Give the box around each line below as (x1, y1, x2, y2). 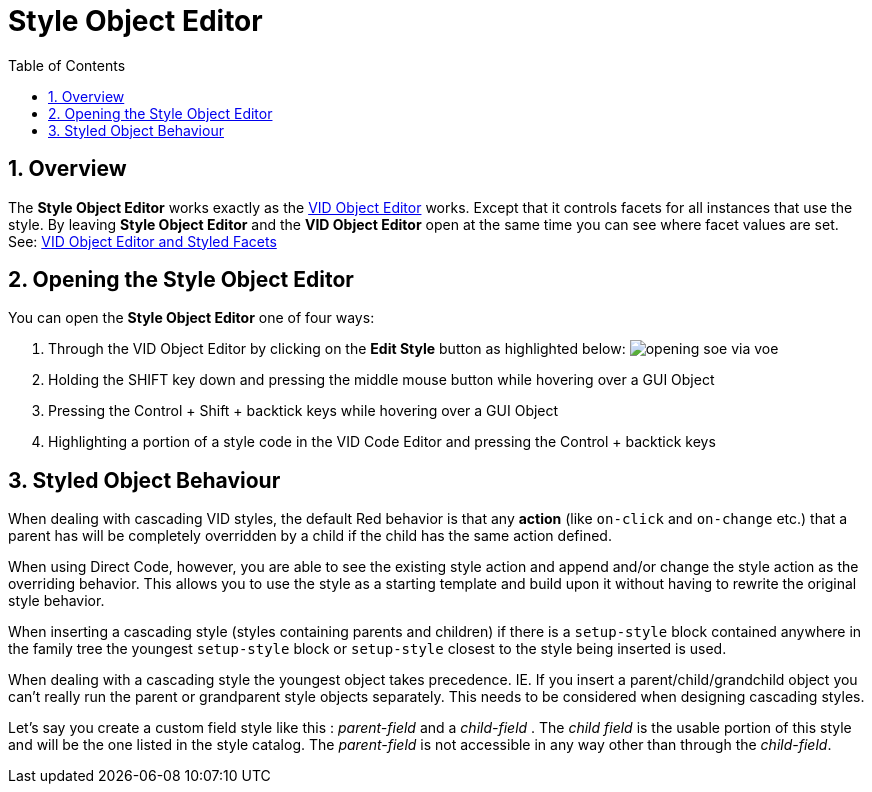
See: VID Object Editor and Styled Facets (8, 232, 277, 250)
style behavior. (8, 592, 105, 610)
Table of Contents (8, 56, 126, 74)
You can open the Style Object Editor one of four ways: (8, 309, 375, 327)
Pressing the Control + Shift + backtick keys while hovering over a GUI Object (48, 402, 559, 420)
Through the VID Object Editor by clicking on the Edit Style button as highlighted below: (48, 340, 626, 358)
